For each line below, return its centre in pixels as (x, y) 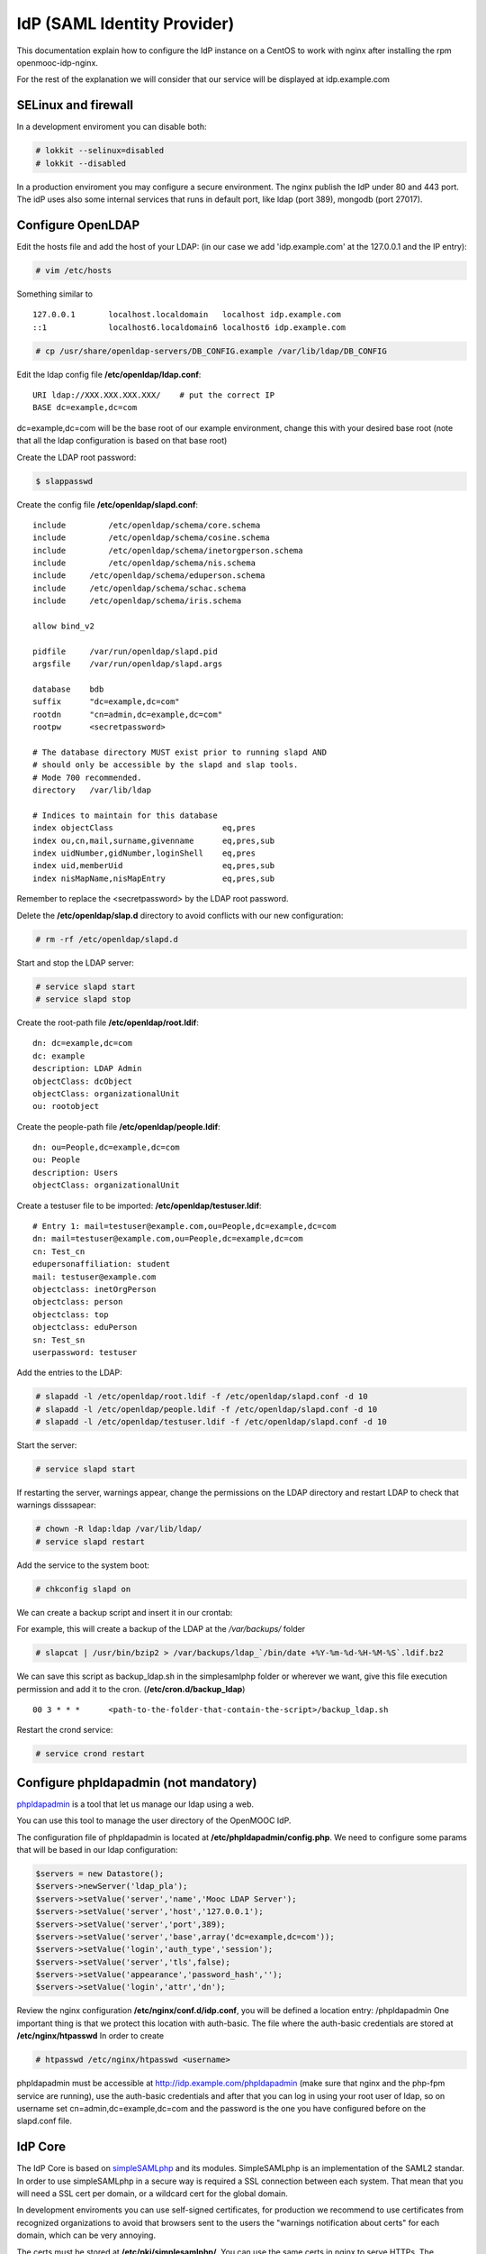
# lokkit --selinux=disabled (100, 151)
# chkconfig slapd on (83, 1589)
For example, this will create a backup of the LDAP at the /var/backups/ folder (161, 1629)
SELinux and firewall (75, 105)
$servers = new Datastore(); (100, 1874)
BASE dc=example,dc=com (85, 408)
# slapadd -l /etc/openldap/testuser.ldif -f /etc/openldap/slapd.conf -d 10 (211, 1422)
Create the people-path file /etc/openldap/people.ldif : (118, 1126)
